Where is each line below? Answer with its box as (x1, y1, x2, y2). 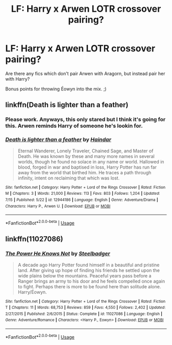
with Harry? (5, 76, 30, 82)
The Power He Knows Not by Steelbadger (5, 250, 111, 257)
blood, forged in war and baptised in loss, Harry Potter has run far (17, 164, 157, 170)
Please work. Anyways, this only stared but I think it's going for (5, 116, 166, 123)
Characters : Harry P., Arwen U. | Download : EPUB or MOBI (5, 203, 111, 209)
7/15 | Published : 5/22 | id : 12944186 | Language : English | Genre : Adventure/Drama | (5, 197, 159, 202)
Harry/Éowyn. (17, 289, 47, 295)
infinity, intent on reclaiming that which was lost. (17, 175, 120, 181)
